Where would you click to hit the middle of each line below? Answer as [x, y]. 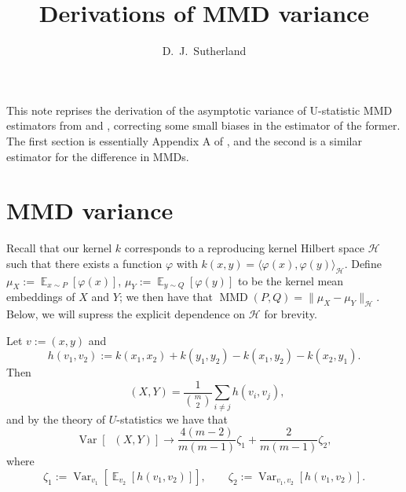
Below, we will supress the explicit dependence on [126, 314]
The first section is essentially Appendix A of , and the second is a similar [184, 140]
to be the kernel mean [291, 280]
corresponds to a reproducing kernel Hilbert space [245, 248]
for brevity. [291, 314]
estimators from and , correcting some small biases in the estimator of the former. [203, 125]
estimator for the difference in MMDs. [98, 156]
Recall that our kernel [59, 248]
